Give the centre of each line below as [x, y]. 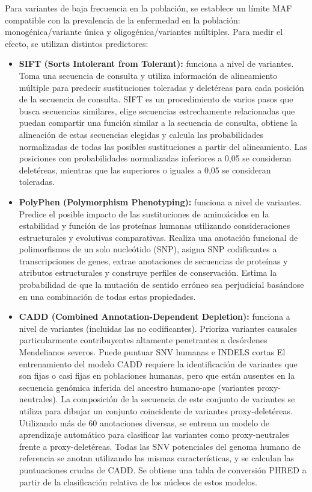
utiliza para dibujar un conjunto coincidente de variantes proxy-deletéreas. [156, 411]
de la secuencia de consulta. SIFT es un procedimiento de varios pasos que [156, 99]
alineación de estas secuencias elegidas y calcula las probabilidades [141, 134]
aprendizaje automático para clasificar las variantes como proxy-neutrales [154, 434]
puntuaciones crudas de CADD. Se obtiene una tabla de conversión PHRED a [163, 469]
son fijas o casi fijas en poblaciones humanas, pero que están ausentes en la [157, 375]
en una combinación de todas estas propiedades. [107, 296]
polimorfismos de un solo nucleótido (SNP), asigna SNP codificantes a [148, 249]
